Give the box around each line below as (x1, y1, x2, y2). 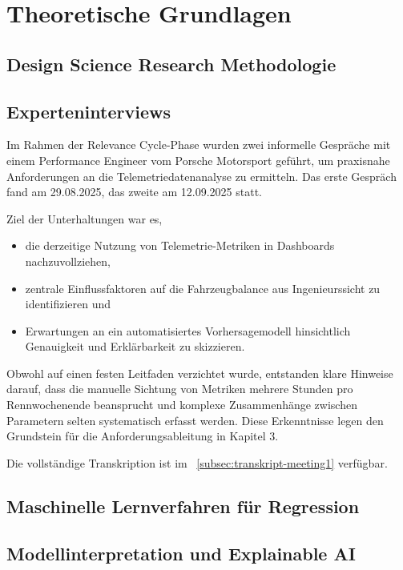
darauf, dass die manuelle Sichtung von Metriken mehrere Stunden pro (6, 380, 353, 397)
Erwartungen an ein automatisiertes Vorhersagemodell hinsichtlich (25, 322, 351, 339)
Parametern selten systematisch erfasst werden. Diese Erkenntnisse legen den (6, 411, 384, 428)
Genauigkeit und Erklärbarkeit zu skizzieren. (25, 338, 245, 355)
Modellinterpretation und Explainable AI (6, 540, 356, 565)
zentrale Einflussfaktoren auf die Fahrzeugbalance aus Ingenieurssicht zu (25, 279, 381, 296)
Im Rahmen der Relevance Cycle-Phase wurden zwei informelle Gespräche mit (6, 136, 391, 153)
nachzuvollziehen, (25, 252, 111, 269)
